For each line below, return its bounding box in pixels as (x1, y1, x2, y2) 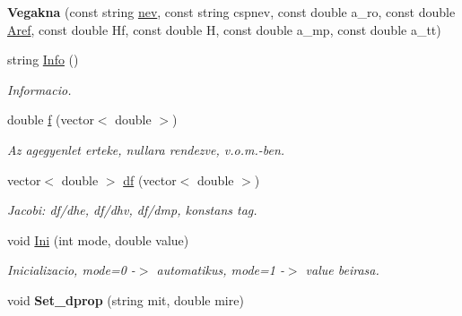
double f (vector (7, 110, 94, 129)
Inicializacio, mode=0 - (7, 260, 135, 279)
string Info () (7, 50, 79, 69)
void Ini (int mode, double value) (7, 230, 189, 249)
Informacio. (7, 80, 72, 98)
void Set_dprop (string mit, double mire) (7, 290, 244, 309)
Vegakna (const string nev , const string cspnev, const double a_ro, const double (7, 3, 456, 21)
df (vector (123, 170, 177, 189)
